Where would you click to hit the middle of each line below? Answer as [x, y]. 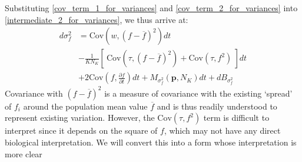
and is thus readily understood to [217, 106]
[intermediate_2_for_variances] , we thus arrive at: [97, 19]
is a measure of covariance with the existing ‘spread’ [198, 93]
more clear [24, 153]
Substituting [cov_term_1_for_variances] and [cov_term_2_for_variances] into [151, 8]
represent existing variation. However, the [80, 118]
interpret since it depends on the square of [81, 130]
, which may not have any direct [222, 130]
